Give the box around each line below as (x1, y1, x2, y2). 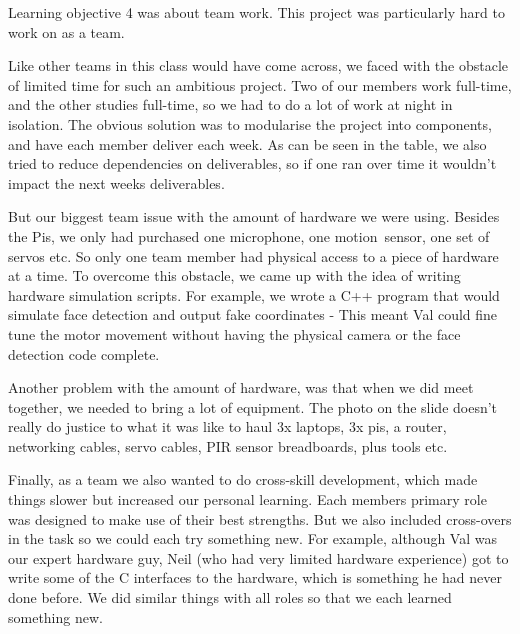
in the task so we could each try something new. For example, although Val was (8, 528, 497, 549)
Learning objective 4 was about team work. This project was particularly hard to (8, 2, 505, 22)
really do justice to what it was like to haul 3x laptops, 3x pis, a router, (8, 416, 447, 437)
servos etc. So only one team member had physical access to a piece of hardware (8, 245, 499, 266)
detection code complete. (8, 343, 160, 364)
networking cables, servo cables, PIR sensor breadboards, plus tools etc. (8, 435, 448, 456)
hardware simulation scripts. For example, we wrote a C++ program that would (8, 284, 500, 305)
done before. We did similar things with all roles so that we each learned (8, 587, 452, 608)
